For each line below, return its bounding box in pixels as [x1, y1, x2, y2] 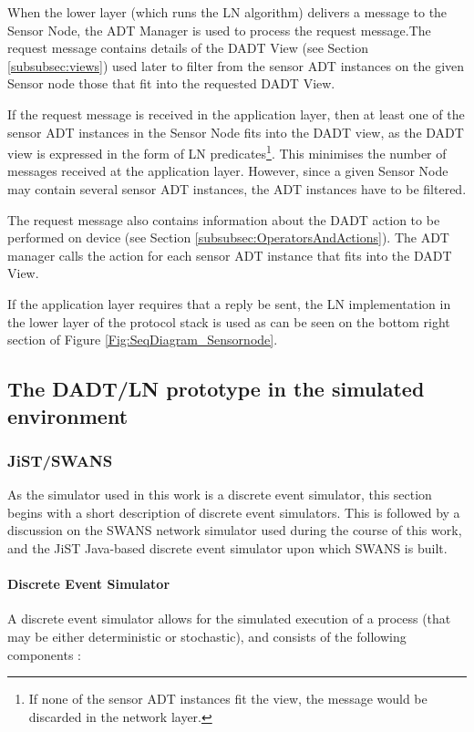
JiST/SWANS [7, 448, 113, 471]
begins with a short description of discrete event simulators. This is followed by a [7, 502, 460, 521]
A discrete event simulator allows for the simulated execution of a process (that [7, 609, 451, 628]
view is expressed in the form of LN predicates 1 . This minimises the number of [7, 141, 447, 162]
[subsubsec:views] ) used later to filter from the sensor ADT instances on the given [7, 56, 465, 75]
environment [7, 401, 129, 429]
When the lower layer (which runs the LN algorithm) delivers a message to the [7, 3, 448, 21]
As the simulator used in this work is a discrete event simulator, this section [7, 485, 432, 504]
